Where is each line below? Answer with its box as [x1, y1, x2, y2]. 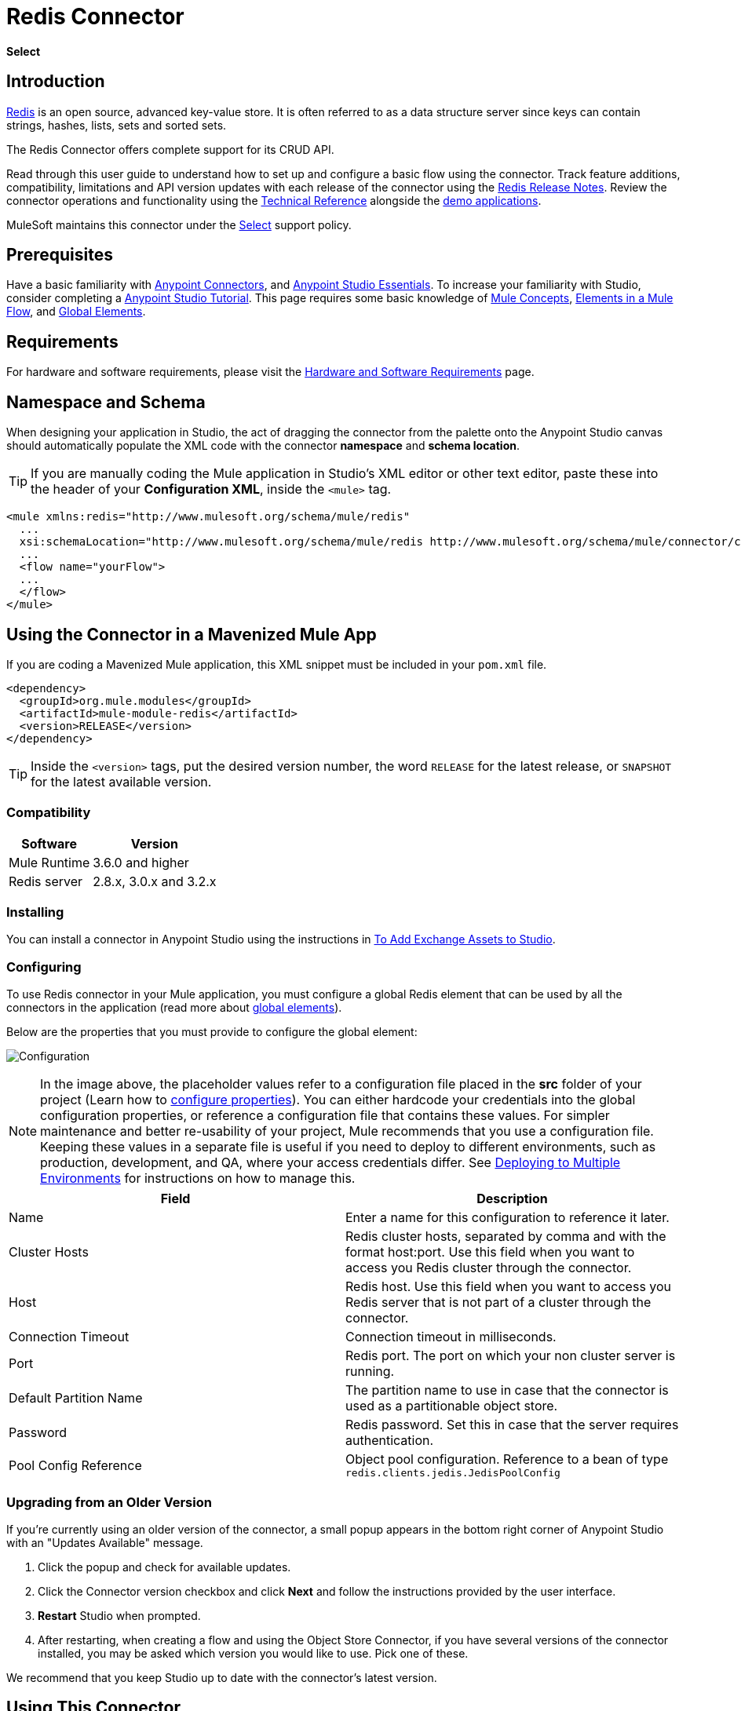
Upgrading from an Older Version [6, 1494, 212, 1510]
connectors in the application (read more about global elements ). [6, 1001, 342, 1015]
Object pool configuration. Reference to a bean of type [345, 1451, 669, 1468]
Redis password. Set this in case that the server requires [345, 1417, 679, 1433]
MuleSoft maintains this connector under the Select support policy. [6, 217, 352, 232]
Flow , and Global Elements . [6, 305, 146, 319]
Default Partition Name [9, 1390, 143, 1406]
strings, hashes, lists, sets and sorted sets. [6, 118, 227, 132]
